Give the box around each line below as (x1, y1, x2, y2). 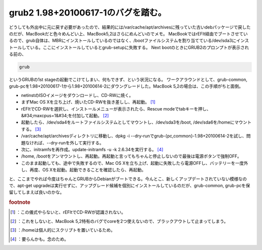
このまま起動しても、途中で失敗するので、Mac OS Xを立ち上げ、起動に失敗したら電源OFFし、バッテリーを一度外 (21, 160, 248, 166)
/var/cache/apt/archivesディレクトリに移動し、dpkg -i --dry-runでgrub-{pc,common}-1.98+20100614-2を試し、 (21, 133, 247, 139)
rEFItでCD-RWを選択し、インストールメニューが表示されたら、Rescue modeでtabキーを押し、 (21, 106, 211, 111)
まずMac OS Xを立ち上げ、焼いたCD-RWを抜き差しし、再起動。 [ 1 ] (21, 99, 156, 105)
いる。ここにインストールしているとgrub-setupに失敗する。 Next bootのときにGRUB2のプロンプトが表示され (30, 44, 249, 50)
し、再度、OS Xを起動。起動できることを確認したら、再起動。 (21, 167, 146, 173)
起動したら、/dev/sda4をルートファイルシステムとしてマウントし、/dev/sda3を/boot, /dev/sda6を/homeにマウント (21, 119, 252, 125)
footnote (9, 199, 31, 206)
